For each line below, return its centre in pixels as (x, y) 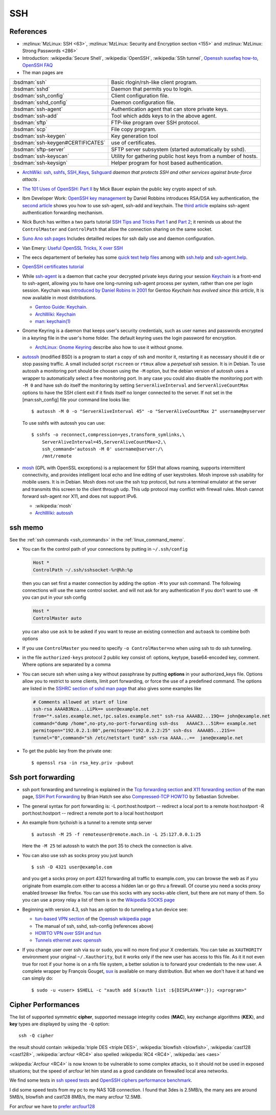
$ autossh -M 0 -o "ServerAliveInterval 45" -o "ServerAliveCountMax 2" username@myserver (148, 411)
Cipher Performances (45, 1005)
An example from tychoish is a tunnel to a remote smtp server (87, 823)
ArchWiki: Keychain (55, 314)
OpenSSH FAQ (38, 65)
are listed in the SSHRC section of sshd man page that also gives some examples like (112, 688)
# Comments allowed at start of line (80, 702)
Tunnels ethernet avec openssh (68, 940)
